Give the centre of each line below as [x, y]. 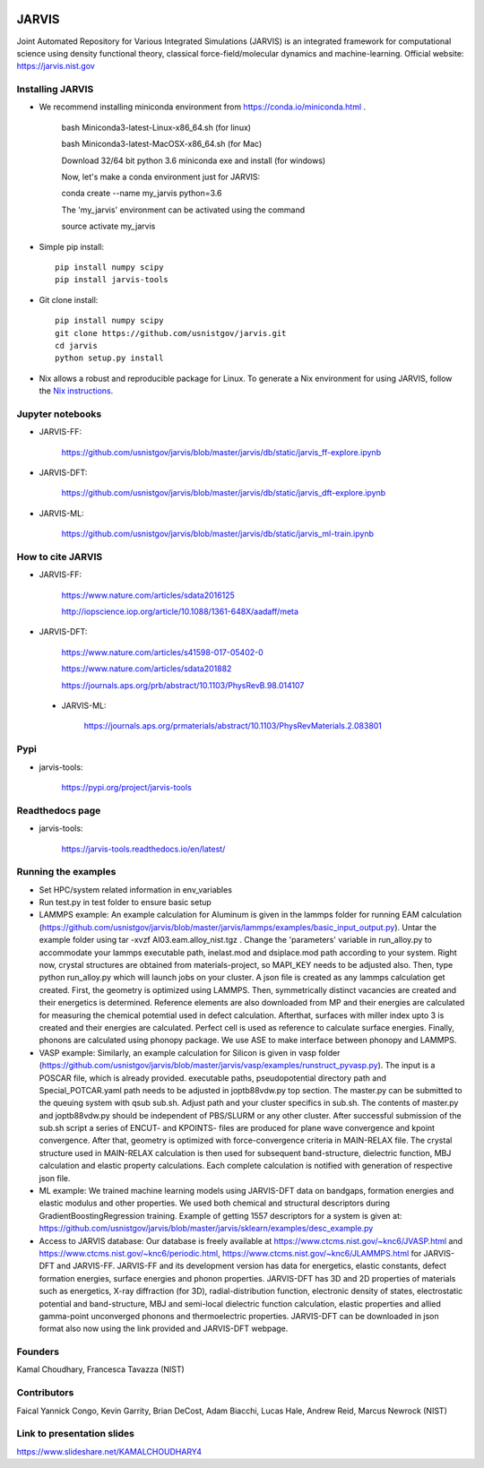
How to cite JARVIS [60, 557]
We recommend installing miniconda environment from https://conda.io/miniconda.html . [203, 107]
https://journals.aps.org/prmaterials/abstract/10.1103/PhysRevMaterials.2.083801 [233, 726]
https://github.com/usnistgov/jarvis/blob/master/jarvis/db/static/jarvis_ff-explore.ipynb [221, 452]
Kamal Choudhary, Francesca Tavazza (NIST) [101, 1369]
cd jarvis [76, 345]
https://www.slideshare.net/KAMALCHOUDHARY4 [109, 1451]
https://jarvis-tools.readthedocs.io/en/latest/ [143, 849]
